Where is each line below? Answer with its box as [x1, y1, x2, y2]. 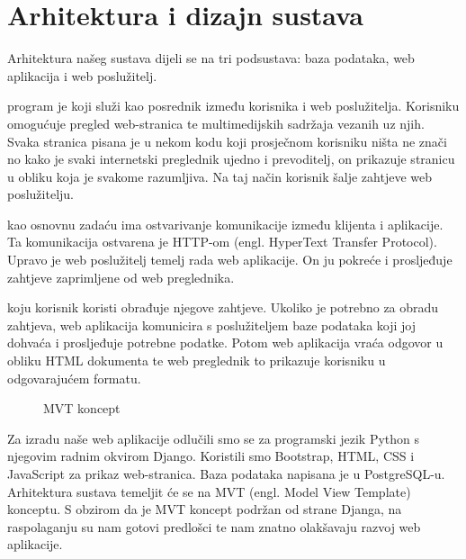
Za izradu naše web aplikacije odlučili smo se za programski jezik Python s [7, 428, 420, 447]
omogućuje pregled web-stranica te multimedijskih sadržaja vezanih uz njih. [7, 113, 425, 132]
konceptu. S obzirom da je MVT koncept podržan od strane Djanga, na [7, 500, 402, 518]
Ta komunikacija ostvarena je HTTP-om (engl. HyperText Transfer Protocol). [7, 232, 437, 251]
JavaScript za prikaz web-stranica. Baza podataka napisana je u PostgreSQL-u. [7, 464, 445, 482]
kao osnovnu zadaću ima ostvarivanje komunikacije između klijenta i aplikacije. [7, 214, 444, 233]
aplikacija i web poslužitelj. [7, 66, 157, 85]
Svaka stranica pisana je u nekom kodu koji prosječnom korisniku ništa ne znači [7, 131, 447, 150]
